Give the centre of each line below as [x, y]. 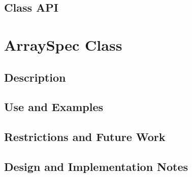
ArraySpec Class [63, 44]
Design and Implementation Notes [96, 166]
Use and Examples [54, 107]
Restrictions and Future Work [85, 137]
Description [35, 77]
